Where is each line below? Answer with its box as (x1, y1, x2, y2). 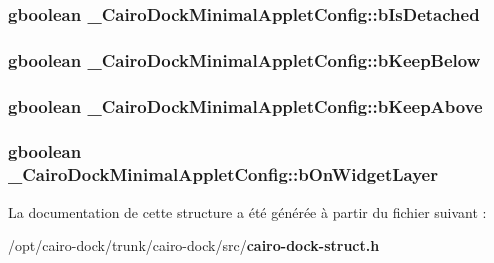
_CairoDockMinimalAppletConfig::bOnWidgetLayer (8, 162, 438, 187)
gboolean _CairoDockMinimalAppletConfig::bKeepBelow (8, 47, 481, 72)
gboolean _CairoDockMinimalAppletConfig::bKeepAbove (8, 93, 483, 118)
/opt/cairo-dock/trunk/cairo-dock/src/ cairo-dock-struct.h (8, 235, 380, 256)
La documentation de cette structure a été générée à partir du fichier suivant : (8, 201, 487, 222)
